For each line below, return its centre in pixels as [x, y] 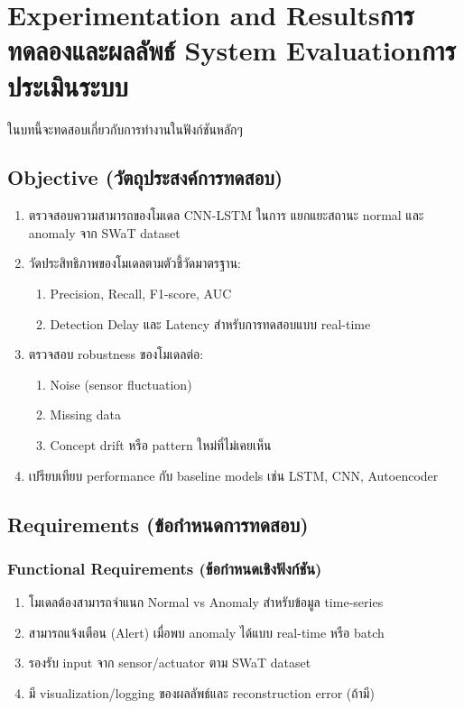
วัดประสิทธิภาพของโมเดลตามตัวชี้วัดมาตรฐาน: [135, 263]
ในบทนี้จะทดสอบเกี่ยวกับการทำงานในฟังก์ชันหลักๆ [125, 129]
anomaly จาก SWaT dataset [104, 232]
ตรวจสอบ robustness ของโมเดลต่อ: [116, 354]
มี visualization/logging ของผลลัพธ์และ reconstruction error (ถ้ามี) [201, 693]
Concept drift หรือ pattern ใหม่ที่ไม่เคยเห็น [161, 445]
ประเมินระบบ [68, 85]
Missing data [85, 414]
